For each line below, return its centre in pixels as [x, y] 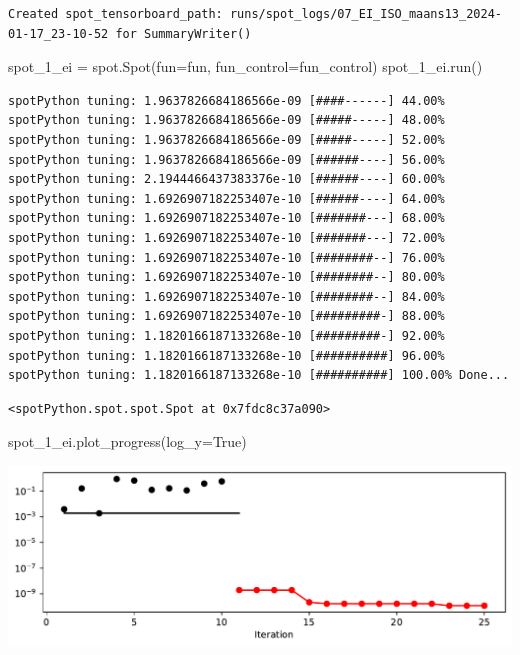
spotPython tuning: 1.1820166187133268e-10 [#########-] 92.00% [226, 335]
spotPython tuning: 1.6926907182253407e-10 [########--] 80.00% [226, 277]
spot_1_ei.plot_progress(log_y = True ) [127, 441]
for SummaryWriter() [183, 33]
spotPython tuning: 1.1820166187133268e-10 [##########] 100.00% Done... [259, 375]
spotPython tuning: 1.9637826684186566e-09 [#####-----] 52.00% [226, 139]
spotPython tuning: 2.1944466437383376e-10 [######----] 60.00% [226, 179]
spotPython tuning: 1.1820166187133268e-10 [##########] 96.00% [226, 355]
